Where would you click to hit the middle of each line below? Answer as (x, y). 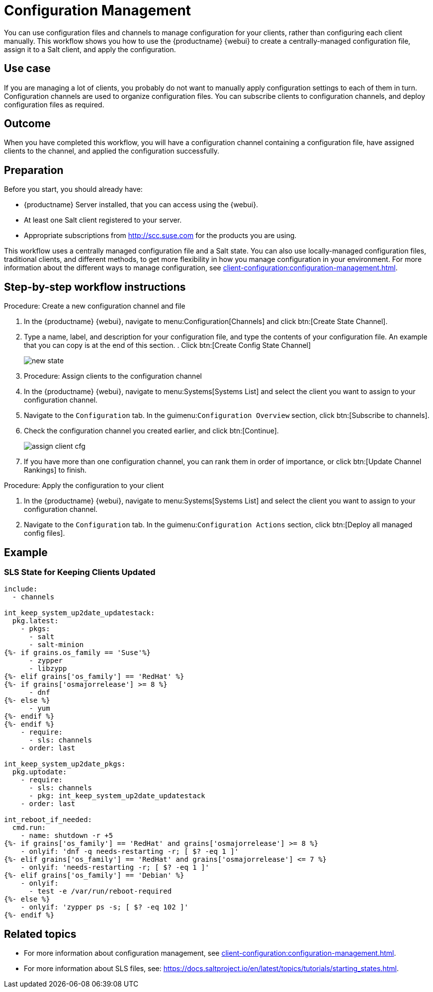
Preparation (34, 170)
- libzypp (48, 669)
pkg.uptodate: (40, 772)
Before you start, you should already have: (73, 189)
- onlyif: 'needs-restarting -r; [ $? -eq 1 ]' (115, 868)
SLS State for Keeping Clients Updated (80, 572)
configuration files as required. (54, 104)
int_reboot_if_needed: (48, 820)
